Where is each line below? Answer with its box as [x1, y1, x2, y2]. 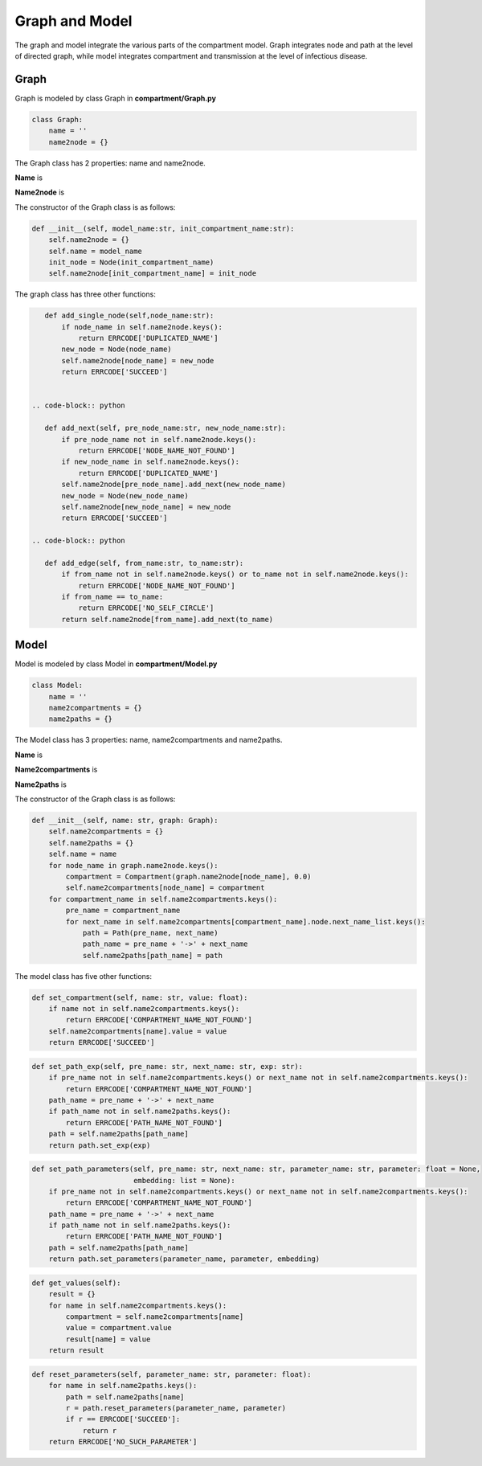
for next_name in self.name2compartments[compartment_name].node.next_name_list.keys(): [65, 917, 426, 926]
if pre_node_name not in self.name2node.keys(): [61, 435, 257, 444]
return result [48, 1346, 104, 1355]
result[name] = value [65, 1334, 151, 1344]
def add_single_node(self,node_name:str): [44, 311, 214, 321]
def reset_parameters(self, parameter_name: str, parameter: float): [31, 1370, 312, 1378]
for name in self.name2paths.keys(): [48, 1381, 198, 1390]
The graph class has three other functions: [14, 289, 156, 299]
